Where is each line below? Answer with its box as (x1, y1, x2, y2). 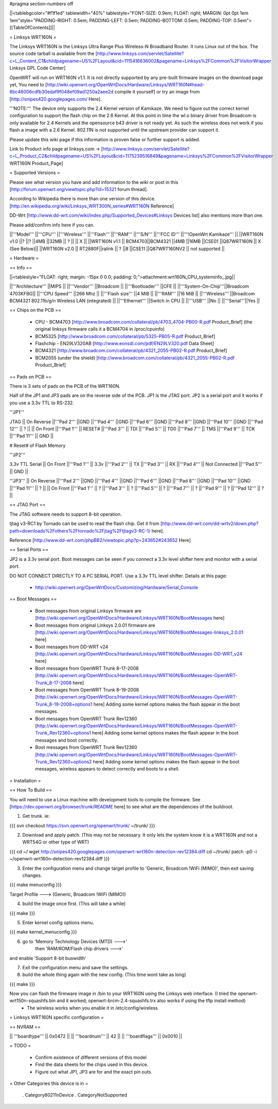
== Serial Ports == (9, 547, 49, 553)
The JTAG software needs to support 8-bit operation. (9, 511, 122, 517)
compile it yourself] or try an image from (114, 89, 200, 95)
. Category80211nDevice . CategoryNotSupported (22, 1092, 128, 1098)
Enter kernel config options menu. (22, 919, 94, 926)
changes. (22, 872, 42, 878)
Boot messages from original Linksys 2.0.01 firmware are (35, 622, 155, 628)
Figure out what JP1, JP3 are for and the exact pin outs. (35, 1068, 152, 1075)
